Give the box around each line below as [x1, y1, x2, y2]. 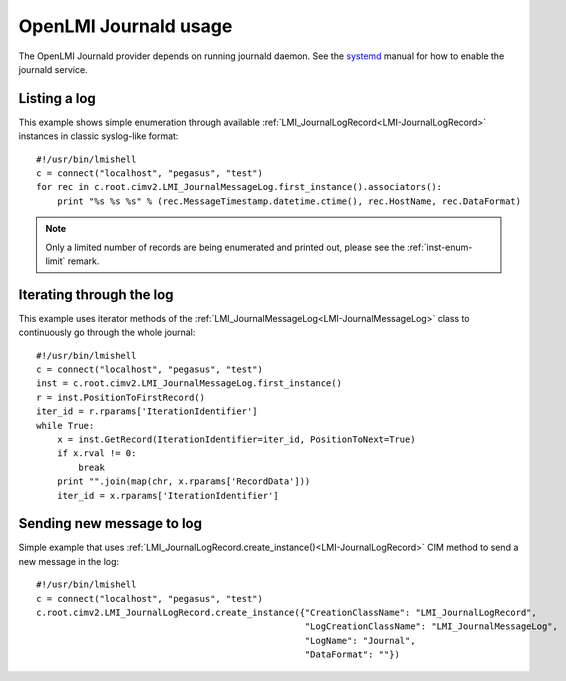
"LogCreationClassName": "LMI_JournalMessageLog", [304, 621, 559, 632]
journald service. [18, 63, 89, 75]
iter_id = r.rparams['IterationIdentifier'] [36, 406, 259, 417]
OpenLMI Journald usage [18, 15, 233, 37]
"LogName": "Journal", [304, 635, 416, 646]
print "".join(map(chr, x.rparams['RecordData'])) [56, 476, 311, 487]
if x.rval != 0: [56, 448, 137, 459]
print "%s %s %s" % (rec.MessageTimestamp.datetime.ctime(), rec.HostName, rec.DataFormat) [56, 195, 522, 207]
